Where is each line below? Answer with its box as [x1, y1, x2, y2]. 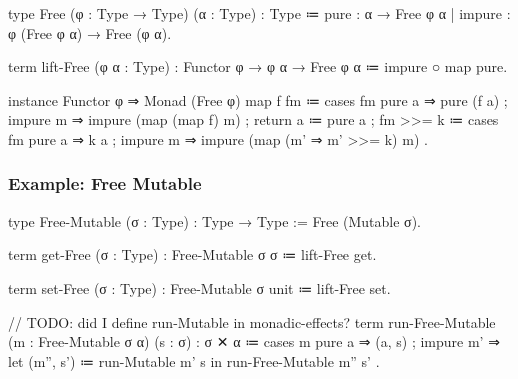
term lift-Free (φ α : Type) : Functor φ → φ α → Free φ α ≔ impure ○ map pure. [8, 56, 508, 77]
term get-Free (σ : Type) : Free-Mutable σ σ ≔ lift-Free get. [8, 244, 377, 265]
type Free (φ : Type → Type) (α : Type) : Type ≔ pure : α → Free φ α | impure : [8, 3, 511, 23]
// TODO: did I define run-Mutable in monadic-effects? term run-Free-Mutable [8, 311, 496, 332]
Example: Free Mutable [8, 171, 202, 196]
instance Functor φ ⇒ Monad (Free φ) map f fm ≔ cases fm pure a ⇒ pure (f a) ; [8, 89, 508, 110]
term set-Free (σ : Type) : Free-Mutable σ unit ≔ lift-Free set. [8, 277, 391, 298]
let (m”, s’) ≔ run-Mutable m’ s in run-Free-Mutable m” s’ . [8, 350, 380, 371]
